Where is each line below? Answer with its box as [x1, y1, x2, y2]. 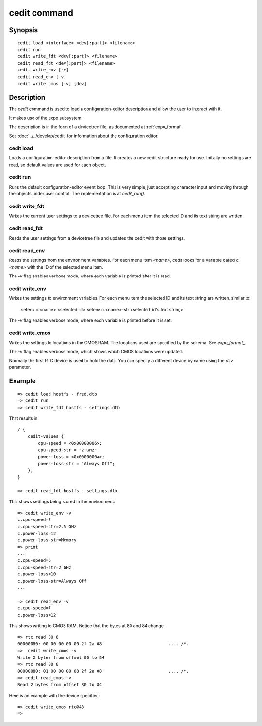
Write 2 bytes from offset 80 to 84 [17, 655, 105, 660]
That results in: [9, 415, 39, 421]
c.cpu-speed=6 [17, 558, 51, 563]
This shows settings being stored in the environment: [9, 499, 115, 505]
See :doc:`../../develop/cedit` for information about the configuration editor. [9, 133, 159, 138]
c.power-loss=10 [17, 571, 56, 577]
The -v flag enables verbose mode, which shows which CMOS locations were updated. [9, 348, 183, 354]
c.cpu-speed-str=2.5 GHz [17, 524, 77, 529]
